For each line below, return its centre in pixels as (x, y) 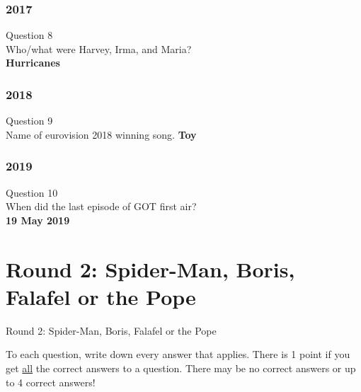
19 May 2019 (38, 220)
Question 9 (29, 121)
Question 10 (32, 192)
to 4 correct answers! (51, 382)
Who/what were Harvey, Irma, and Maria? (99, 48)
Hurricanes (33, 63)
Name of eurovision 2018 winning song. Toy (101, 134)
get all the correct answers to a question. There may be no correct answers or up (181, 368)
